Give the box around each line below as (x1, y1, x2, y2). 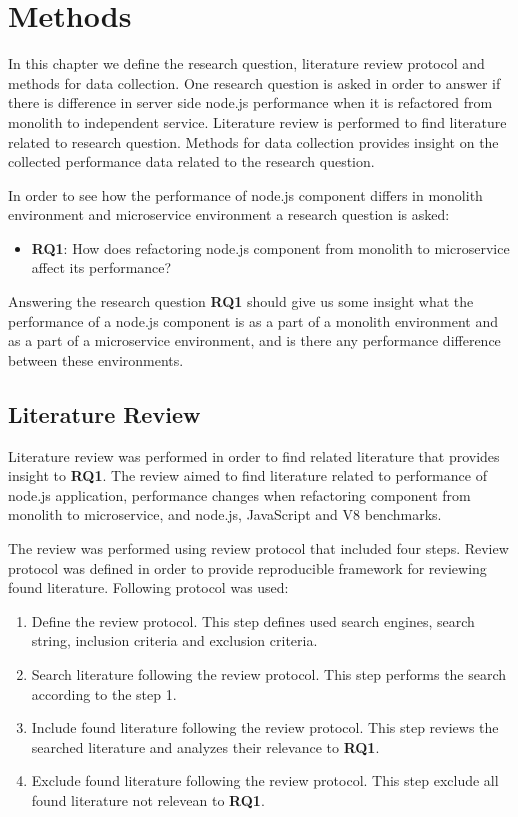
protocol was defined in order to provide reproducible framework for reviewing (8, 557, 487, 578)
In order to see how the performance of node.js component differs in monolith (8, 184, 483, 205)
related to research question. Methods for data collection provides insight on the (8, 131, 499, 152)
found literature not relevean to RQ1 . (31, 789, 265, 810)
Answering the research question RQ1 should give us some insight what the (8, 291, 474, 312)
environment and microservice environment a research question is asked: (8, 204, 450, 225)
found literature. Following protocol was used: (8, 577, 289, 598)
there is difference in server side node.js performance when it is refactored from (8, 92, 493, 113)
